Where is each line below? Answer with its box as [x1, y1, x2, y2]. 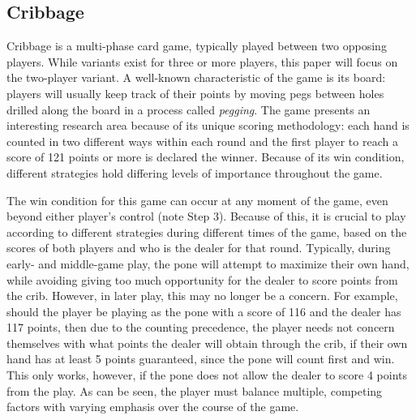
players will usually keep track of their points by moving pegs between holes [6, 84, 384, 101]
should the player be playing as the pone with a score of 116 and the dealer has [6, 302, 401, 319]
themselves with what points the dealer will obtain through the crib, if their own [6, 334, 408, 351]
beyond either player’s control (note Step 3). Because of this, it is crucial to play [6, 208, 406, 225]
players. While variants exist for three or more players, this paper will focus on [6, 53, 398, 70]
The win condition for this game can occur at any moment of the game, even [6, 191, 388, 208]
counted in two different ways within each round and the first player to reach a [6, 132, 398, 149]
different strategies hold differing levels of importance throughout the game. [6, 164, 383, 181]
